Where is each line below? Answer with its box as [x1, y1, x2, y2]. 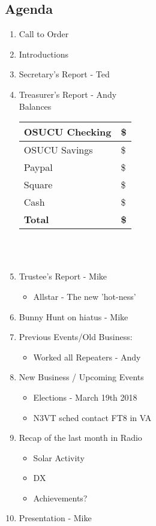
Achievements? [33, 491, 88, 504]
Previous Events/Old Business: [19, 330, 133, 343]
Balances [19, 100, 52, 112]
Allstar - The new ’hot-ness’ [33, 290, 136, 302]
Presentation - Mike [19, 512, 92, 524]
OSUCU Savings [23, 143, 93, 157]
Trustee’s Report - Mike [19, 270, 107, 282]
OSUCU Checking [23, 125, 112, 139]
